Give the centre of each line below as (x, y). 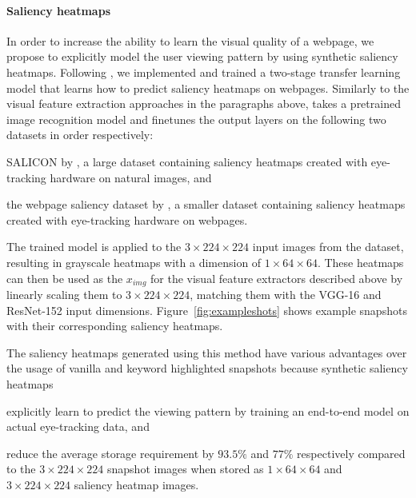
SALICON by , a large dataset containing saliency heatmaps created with (187, 161)
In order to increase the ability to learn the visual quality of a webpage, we (190, 40)
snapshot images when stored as (186, 469)
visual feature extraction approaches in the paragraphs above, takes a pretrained (204, 104)
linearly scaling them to (64, 294)
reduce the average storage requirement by (110, 453)
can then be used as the (65, 278)
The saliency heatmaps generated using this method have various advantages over (207, 352)
